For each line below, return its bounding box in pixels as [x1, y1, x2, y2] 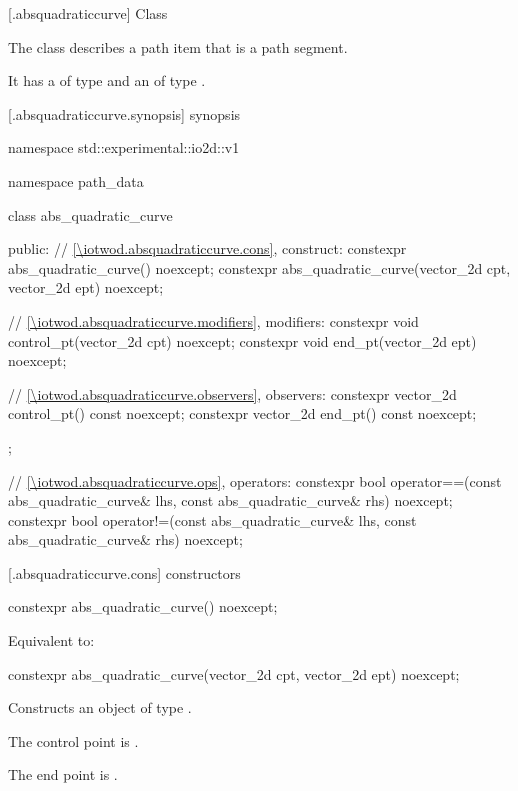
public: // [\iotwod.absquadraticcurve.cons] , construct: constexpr [8, 238, 407, 259]
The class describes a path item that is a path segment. [8, 36, 348, 57]
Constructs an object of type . [8, 697, 192, 718]
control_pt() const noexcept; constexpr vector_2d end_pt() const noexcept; [8, 403, 477, 424]
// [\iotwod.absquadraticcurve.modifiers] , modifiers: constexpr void [8, 310, 419, 331]
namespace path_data [8, 170, 144, 191]
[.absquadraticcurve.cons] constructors [8, 562, 241, 583]
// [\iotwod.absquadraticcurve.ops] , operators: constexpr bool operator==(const [8, 470, 502, 491]
